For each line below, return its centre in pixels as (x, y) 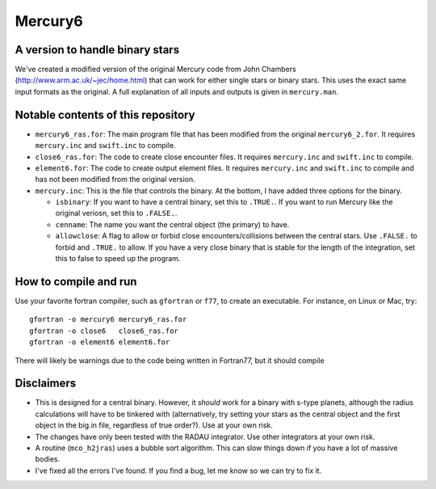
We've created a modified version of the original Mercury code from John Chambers (155, 70)
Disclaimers (46, 384)
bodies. (48, 459)
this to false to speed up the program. (118, 259)
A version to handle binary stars (97, 50)
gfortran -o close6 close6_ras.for (104, 331)
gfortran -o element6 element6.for (100, 342)
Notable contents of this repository (105, 114)
